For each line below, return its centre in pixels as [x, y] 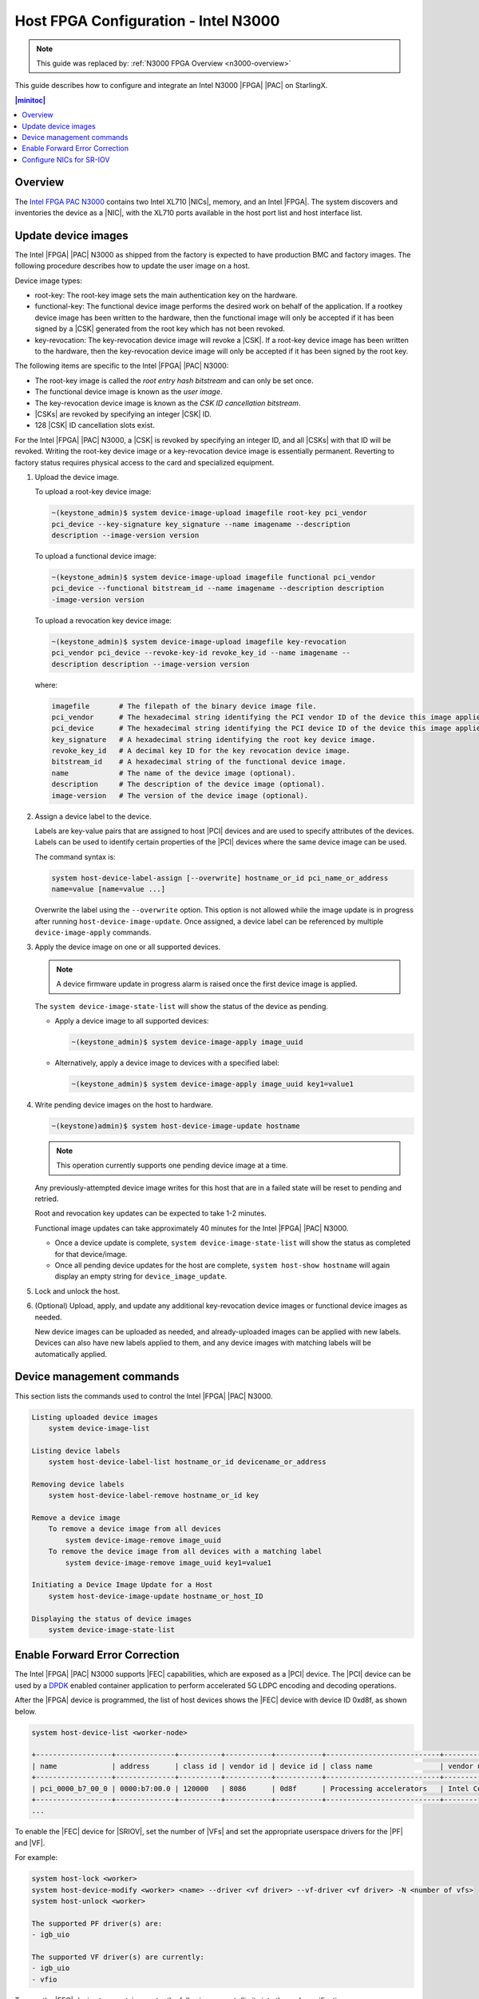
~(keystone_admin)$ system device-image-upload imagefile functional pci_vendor [214, 577]
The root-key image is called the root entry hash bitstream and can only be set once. [174, 381]
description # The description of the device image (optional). [188, 784]
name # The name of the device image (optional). [174, 773]
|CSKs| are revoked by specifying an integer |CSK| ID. [123, 414]
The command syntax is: [75, 856]
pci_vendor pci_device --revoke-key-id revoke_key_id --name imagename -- [201, 653]
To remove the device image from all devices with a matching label [185, 1552]
